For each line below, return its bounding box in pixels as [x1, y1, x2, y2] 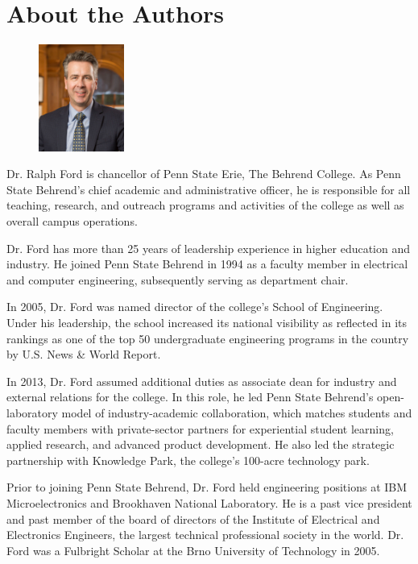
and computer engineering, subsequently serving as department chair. [6, 271, 349, 288]
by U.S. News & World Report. [6, 346, 161, 363]
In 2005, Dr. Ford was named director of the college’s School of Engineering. [6, 298, 383, 315]
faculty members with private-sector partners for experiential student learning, [6, 420, 394, 437]
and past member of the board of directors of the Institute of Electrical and [6, 510, 380, 527]
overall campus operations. [6, 213, 138, 229]
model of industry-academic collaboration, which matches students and [61, 404, 412, 421]
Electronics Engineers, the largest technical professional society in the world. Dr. [6, 526, 404, 543]
